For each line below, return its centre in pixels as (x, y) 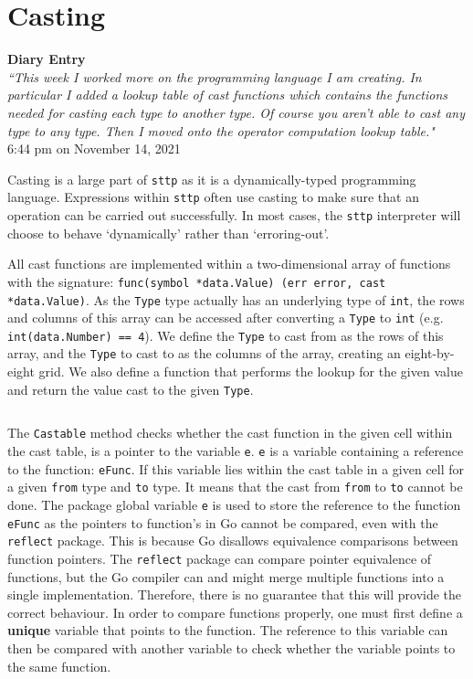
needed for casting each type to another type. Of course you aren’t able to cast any (236, 112)
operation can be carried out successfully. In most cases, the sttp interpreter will (234, 215)
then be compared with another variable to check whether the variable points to (231, 648)
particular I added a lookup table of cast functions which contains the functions (228, 95)
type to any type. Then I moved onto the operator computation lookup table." (221, 130)
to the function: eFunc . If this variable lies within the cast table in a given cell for (236, 468)
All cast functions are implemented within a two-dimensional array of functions (229, 264)
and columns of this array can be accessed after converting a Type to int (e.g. (226, 318)
